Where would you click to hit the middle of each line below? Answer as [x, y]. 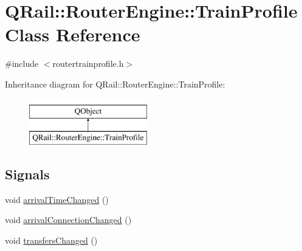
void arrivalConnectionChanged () [68, 220]
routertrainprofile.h [88, 64]
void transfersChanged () [51, 240]
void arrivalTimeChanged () [57, 199]
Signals [27, 174]
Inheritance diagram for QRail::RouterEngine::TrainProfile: [115, 84]
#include [22, 64]
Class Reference [73, 34]
